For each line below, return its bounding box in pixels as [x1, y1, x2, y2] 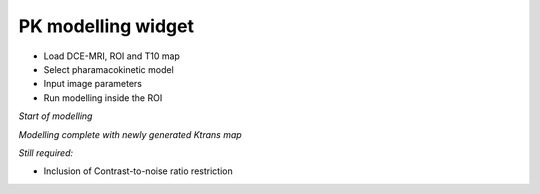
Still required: [18, 146, 74, 159]
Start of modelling [18, 110, 93, 122]
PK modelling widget [18, 15, 195, 37]
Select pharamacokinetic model [43, 63, 174, 75]
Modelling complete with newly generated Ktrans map [18, 128, 242, 140]
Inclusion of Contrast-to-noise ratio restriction [43, 165, 234, 177]
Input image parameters [43, 78, 142, 90]
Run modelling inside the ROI [43, 91, 163, 104]
